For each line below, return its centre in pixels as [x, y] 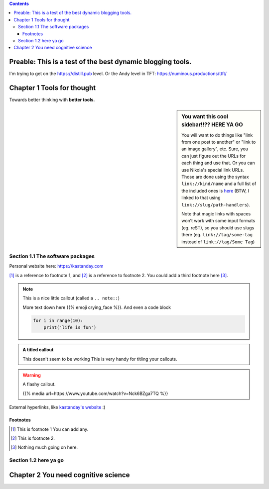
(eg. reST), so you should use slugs [218, 228]
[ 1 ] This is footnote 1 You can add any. [50, 429]
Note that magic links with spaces [216, 213]
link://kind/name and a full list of [219, 184]
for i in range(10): [58, 320]
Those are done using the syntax [215, 177]
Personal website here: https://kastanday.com [56, 266]
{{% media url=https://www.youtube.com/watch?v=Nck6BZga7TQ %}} [95, 393]
